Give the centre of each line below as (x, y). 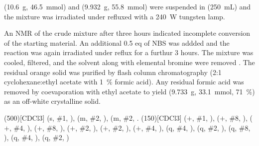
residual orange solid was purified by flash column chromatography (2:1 (113, 72)
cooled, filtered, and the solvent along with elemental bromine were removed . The (129, 62)
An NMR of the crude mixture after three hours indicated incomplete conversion (127, 33)
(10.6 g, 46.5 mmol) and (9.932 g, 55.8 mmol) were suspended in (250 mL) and (128, 6)
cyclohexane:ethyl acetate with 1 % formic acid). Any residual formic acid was (124, 82)
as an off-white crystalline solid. (52, 101)
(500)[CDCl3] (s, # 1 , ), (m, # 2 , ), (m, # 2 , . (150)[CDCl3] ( (95, 117)
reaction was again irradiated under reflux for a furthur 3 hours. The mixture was (129, 52)
